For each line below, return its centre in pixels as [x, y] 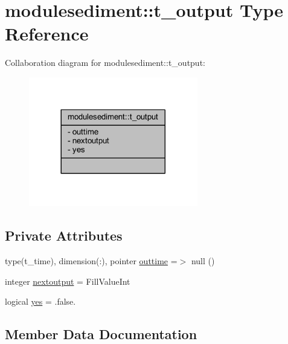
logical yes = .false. [40, 301]
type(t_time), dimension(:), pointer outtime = [91, 261]
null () [203, 261]
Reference [47, 34]
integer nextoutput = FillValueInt [68, 281]
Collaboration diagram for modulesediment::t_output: [105, 63]
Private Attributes [64, 235]
